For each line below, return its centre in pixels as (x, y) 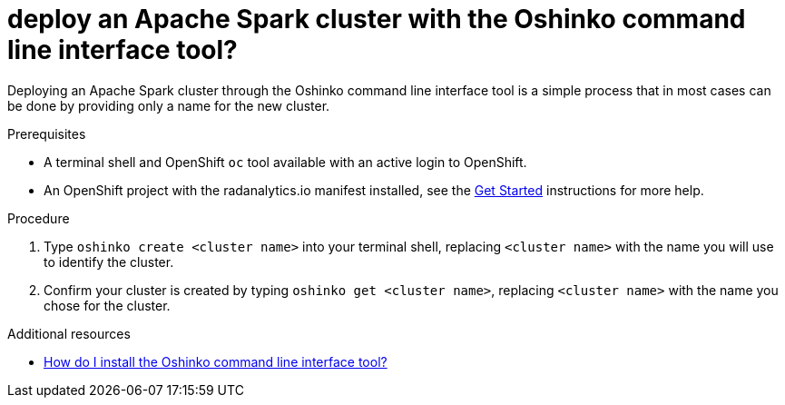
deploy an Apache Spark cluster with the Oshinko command (377, 19)
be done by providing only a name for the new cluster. (169, 105)
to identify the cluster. (109, 262)
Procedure (39, 218)
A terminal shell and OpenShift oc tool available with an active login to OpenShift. (285, 162)
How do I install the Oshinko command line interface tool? (216, 361)
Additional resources (69, 333)
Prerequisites (47, 133)
